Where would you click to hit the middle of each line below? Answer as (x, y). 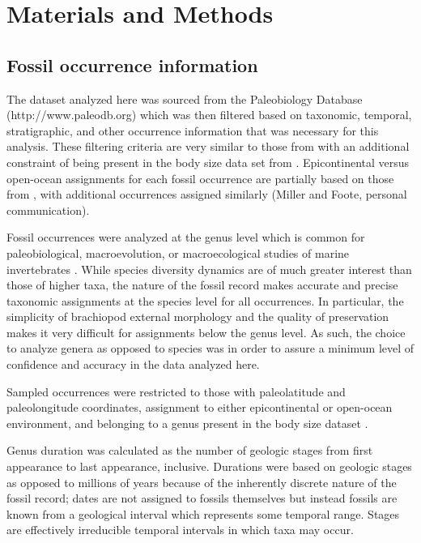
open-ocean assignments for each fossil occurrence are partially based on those (200, 178)
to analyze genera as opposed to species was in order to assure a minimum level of (210, 348)
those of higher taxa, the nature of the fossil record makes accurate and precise (202, 285)
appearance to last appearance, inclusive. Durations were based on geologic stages (209, 466)
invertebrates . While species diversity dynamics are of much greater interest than (209, 269)
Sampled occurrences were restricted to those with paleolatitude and (176, 391)
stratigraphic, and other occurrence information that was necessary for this (193, 130)
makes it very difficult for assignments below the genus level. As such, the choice (206, 332)
